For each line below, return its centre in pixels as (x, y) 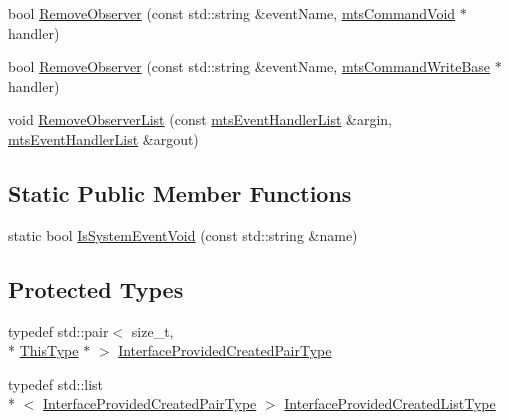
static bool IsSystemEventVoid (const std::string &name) (183, 234)
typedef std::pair (58, 330)
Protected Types (96, 288)
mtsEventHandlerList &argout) (103, 138)
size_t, (152, 330)
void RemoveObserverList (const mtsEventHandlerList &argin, (200, 119)
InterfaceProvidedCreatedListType (390, 403)
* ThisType (43, 350)
